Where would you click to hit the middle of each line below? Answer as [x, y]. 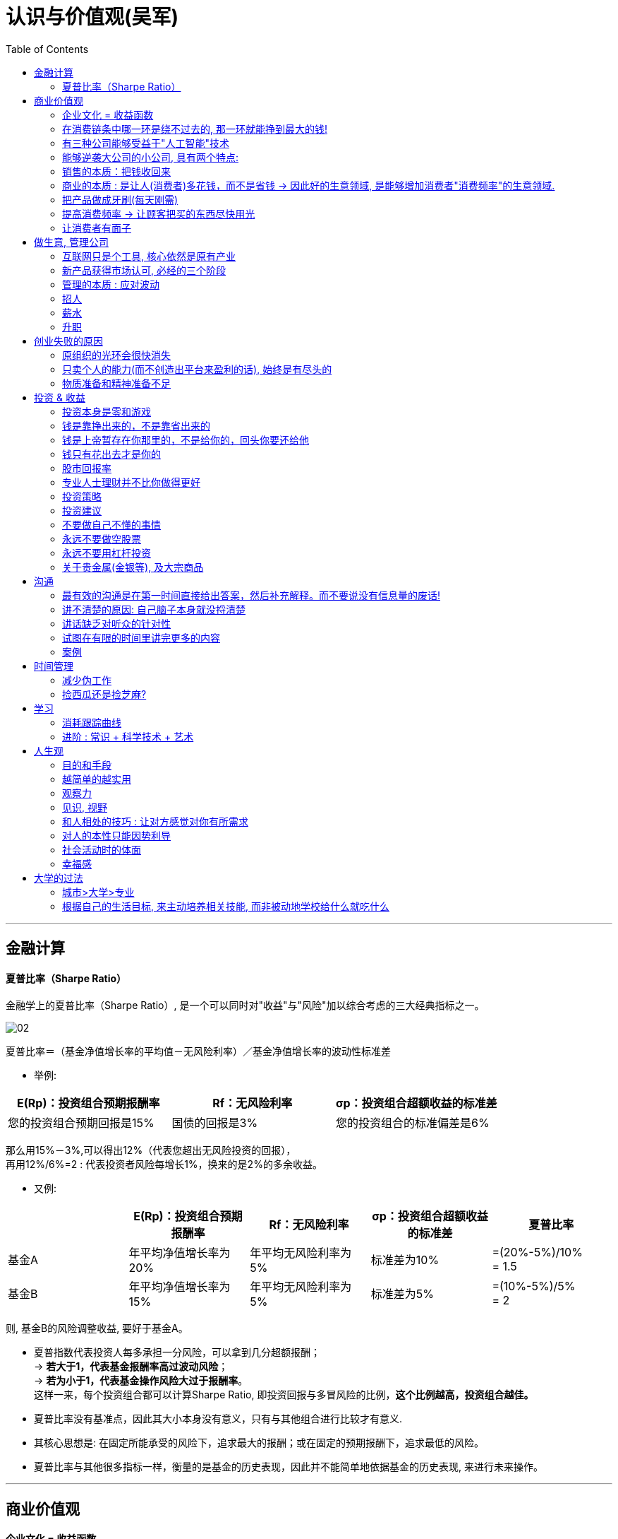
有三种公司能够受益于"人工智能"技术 [146, 143]
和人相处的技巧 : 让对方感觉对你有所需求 [155, 821]
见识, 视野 [85, 807]
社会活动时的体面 [102, 849]
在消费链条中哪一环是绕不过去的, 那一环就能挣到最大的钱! [195, 129]
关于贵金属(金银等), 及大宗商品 [133, 567]
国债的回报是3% [215, 1123]
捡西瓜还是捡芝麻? [104, 694]
